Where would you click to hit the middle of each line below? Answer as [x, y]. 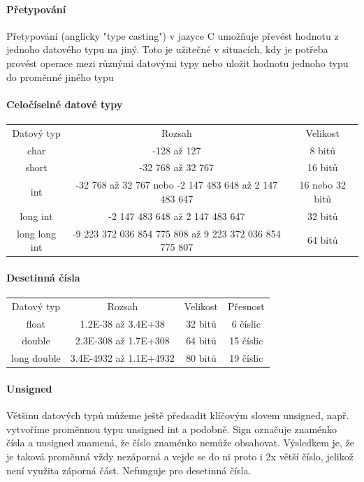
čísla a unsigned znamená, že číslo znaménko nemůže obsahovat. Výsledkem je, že [181, 443]
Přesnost [246, 306]
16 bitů [322, 167]
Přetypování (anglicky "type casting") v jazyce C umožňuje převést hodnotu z [173, 35]
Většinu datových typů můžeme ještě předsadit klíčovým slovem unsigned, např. [178, 415]
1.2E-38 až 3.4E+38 [122, 323]
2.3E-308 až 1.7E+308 [122, 341]
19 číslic [246, 358]
